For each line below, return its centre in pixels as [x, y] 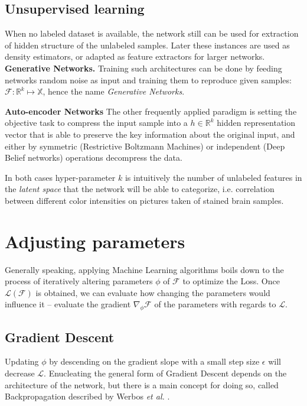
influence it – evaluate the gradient [68, 304]
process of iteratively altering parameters [79, 281]
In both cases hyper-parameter [60, 177]
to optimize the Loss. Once [231, 281]
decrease [20, 373]
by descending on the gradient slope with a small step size [154, 361]
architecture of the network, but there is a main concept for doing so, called [142, 384]
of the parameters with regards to [215, 304]
